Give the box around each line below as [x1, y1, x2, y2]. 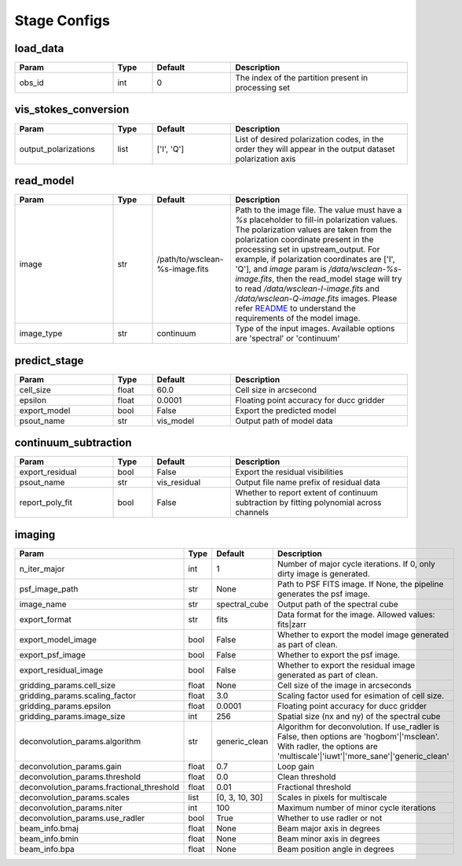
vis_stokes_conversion [14, 103, 130, 116]
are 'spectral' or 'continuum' [235, 333, 340, 344]
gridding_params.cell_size [19, 680, 115, 691]
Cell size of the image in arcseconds [277, 680, 412, 691]
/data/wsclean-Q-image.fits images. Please [235, 293, 398, 304]
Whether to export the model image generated [277, 629, 449, 640]
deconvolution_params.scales [19, 791, 130, 802]
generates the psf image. [277, 588, 371, 599]
